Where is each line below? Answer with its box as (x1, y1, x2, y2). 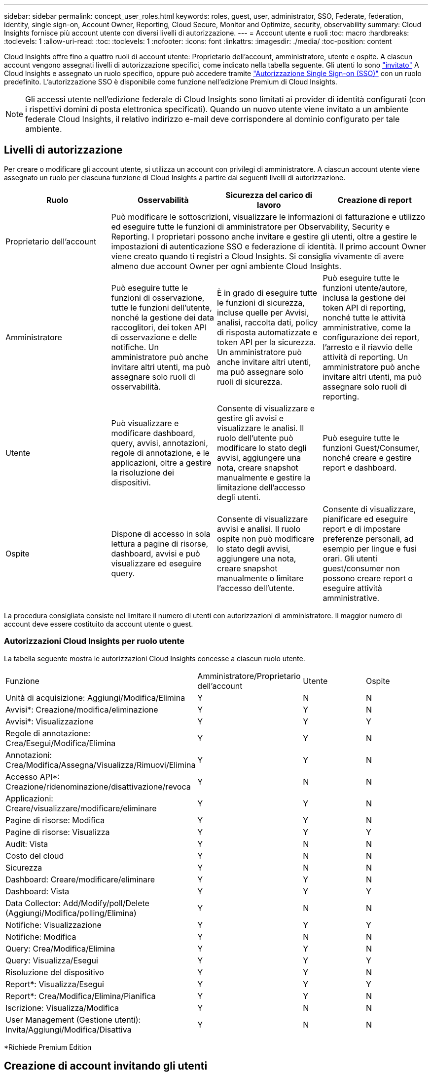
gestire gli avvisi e (217, 413, 284, 423)
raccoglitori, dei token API (111, 322, 207, 332)
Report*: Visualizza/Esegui (5, 979, 104, 989)
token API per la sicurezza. (217, 337, 316, 347)
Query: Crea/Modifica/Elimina (5, 943, 115, 954)
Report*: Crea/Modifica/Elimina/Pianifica (5, 991, 156, 1001)
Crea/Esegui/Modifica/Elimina (5, 738, 116, 748)
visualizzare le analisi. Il (217, 423, 304, 433)
